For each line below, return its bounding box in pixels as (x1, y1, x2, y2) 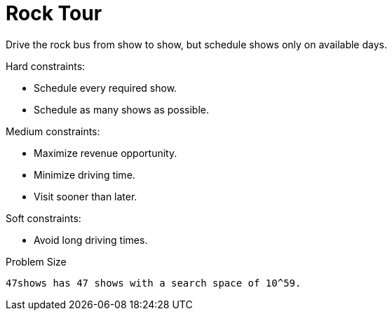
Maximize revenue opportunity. (34, 146, 177, 159)
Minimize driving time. (34, 168, 135, 181)
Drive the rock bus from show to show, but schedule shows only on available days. (6, 38, 387, 50)
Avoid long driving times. (34, 233, 148, 246)
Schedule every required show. (34, 81, 177, 94)
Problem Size (6, 255, 67, 268)
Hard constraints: (6, 60, 86, 72)
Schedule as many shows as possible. (34, 103, 210, 116)
